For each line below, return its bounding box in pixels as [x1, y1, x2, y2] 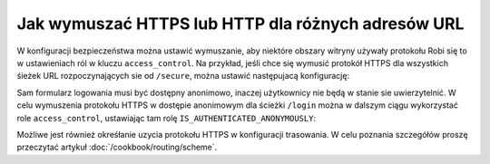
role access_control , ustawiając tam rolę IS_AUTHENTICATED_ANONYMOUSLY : [16, 112, 317, 123]
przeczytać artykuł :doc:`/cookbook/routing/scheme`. [16, 141, 218, 153]
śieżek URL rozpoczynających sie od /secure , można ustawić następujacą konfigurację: [16, 71, 349, 82]
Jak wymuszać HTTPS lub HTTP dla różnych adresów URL [16, 14, 465, 34]
